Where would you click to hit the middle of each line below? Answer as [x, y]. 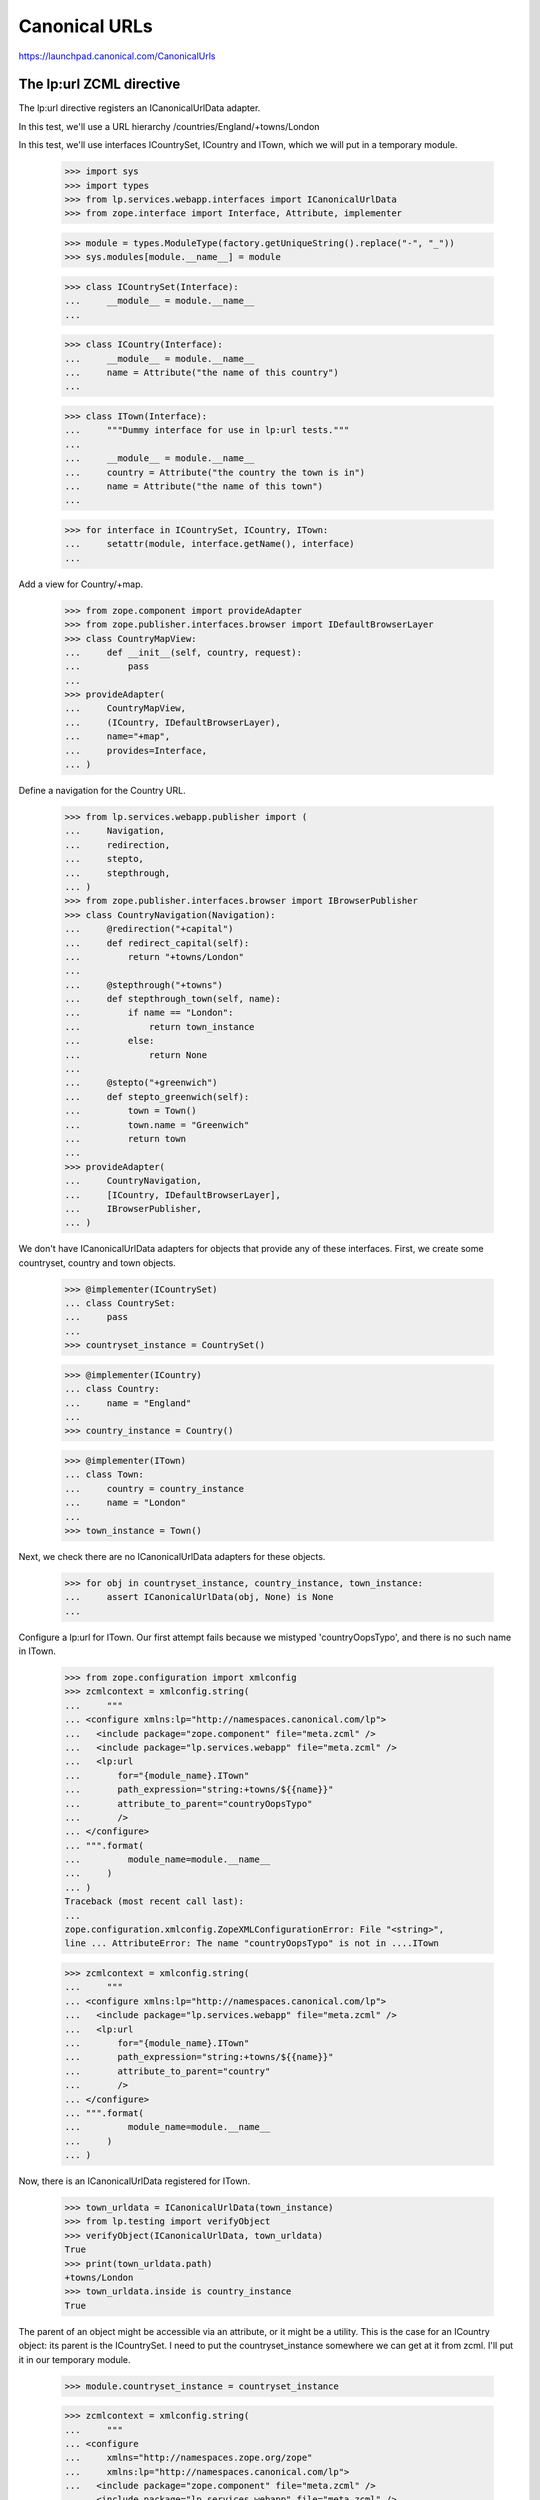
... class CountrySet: [120, 1303]
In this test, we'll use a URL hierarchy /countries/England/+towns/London [169, 126]
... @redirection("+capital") [149, 929]
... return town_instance [159, 1026]
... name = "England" [128, 1403]
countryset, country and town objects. [97, 1262]
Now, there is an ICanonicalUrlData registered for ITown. [134, 2181]
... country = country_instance [154, 1488]
